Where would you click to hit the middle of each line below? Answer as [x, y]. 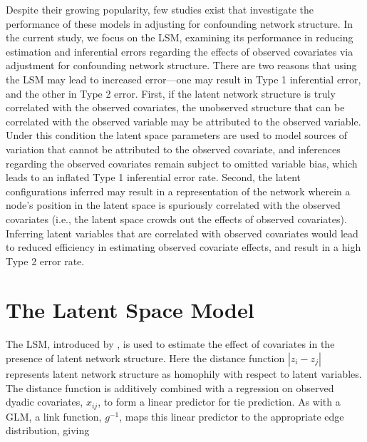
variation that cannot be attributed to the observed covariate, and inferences [173, 149]
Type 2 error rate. [45, 261]
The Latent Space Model [130, 310]
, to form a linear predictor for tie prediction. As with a [219, 402]
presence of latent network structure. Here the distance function [145, 358]
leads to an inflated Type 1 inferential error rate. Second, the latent [154, 177]
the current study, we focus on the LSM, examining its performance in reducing [180, 37]
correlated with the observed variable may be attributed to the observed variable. [183, 121]
